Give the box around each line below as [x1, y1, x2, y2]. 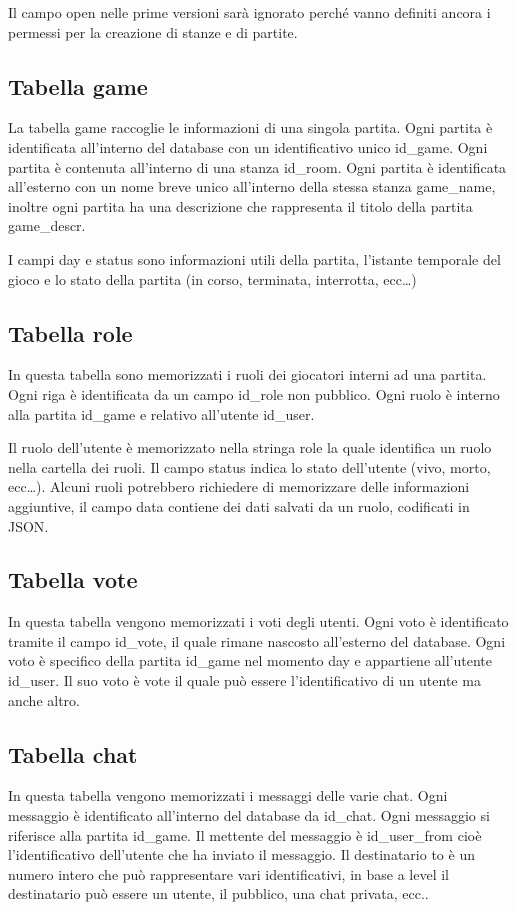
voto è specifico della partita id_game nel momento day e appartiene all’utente [8, 650, 492, 671]
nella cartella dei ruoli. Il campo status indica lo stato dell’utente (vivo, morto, [8, 456, 491, 477]
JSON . [8, 515, 49, 536]
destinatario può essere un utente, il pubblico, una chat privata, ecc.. [8, 883, 429, 904]
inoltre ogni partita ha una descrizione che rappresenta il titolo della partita [8, 195, 473, 216]
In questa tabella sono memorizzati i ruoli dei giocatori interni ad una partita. [8, 364, 487, 385]
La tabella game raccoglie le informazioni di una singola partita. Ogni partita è [8, 117, 493, 138]
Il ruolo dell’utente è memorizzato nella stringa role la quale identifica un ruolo [8, 437, 492, 458]
